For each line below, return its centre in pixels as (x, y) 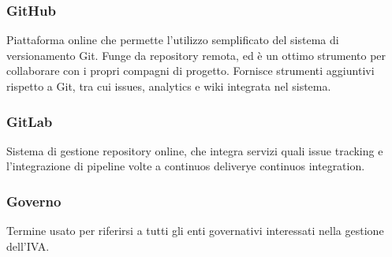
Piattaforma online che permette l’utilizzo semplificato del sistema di (173, 40)
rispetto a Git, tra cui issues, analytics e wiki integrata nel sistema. (169, 86)
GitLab (30, 121)
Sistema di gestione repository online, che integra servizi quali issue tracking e (195, 150)
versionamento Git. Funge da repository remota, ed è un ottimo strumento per (196, 55)
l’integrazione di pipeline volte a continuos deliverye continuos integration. (186, 166)
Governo (34, 201)
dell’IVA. (28, 246)
